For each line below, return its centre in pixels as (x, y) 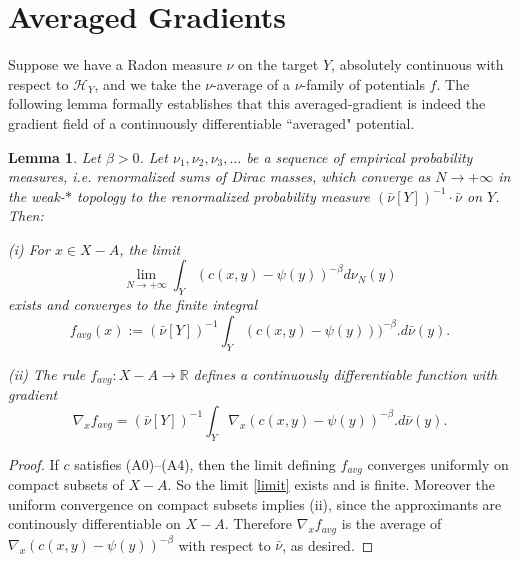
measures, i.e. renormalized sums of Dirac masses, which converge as (219, 176)
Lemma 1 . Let (54, 156)
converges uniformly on (438, 463)
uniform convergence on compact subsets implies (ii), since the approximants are (255, 503)
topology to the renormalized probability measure (223, 195)
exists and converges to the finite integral (133, 304)
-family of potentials (363, 83)
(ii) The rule (47, 373)
